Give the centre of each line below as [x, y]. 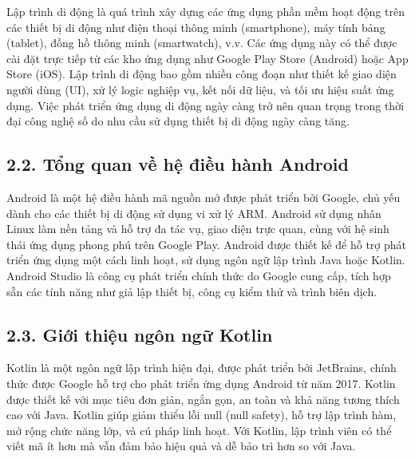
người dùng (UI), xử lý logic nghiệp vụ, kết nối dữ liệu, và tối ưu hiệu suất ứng [200, 89]
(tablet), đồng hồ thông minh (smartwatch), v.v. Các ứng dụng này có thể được [202, 43]
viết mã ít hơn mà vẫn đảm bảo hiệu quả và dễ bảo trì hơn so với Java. [181, 446]
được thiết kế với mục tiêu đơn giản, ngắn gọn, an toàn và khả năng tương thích [203, 399]
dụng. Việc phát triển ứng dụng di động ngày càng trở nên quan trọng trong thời [206, 105]
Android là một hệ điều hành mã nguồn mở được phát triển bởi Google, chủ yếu [204, 197]
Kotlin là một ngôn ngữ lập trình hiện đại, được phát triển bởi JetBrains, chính [202, 368]
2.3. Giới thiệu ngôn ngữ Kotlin [140, 334]
